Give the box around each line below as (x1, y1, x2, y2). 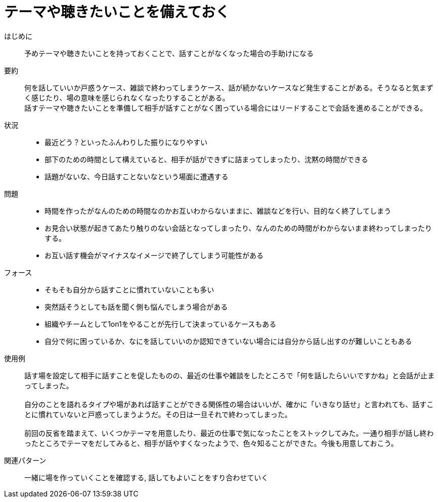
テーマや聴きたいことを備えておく (4, 4, 230, 21)
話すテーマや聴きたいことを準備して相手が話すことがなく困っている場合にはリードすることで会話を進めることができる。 (24, 103, 427, 112)
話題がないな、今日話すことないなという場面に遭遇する (45, 172, 229, 181)
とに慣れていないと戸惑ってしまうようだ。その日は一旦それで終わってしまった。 (24, 410, 292, 419)
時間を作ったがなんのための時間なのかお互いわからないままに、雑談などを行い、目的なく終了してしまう (45, 206, 391, 215)
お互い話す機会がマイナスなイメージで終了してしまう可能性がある (45, 250, 264, 260)
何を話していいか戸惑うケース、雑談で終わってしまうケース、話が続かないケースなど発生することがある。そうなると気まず (24, 83, 433, 92)
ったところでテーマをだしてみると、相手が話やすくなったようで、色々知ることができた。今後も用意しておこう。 (24, 438, 398, 447)
